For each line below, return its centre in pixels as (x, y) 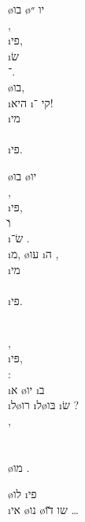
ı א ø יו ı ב (26, 389)
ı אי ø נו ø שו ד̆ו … (43, 509)
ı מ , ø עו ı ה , (33, 253)
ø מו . (19, 467)
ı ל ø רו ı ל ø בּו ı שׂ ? (44, 405)
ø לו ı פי (22, 494)
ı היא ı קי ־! (31, 102)
